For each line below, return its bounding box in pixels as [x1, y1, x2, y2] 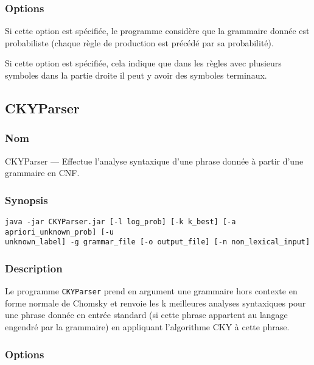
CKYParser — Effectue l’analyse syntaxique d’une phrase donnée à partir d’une [5, 154, 304, 167]
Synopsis [5, 192, 48, 207]
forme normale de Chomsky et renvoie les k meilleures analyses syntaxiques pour [5, 296, 306, 309]
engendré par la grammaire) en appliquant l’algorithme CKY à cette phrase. [5, 321, 290, 333]
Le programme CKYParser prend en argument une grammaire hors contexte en [5, 285, 298, 297]
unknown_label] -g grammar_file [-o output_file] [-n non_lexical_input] [5, 238, 310, 247]
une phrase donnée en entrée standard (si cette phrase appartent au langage [5, 308, 288, 321]
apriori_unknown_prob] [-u [5, 227, 114, 236]
